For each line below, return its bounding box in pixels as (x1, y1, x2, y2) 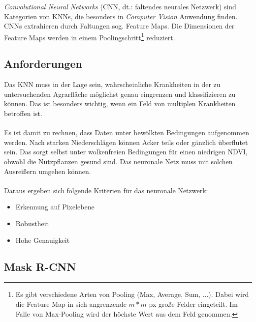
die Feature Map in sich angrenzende (15, 298, 127, 309)
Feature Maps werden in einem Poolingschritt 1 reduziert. (4, 30, 175, 42)
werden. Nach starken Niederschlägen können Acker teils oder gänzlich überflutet (4, 137, 248, 147)
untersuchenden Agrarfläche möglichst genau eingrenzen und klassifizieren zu (4, 88, 236, 99)
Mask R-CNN (4, 259, 76, 274)
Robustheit (15, 218, 49, 228)
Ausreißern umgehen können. (4, 166, 91, 176)
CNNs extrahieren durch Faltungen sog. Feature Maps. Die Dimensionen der (4, 21, 235, 31)
